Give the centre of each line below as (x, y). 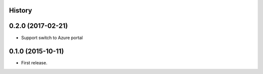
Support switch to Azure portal (52, 37)
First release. (34, 63)
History (21, 10)
